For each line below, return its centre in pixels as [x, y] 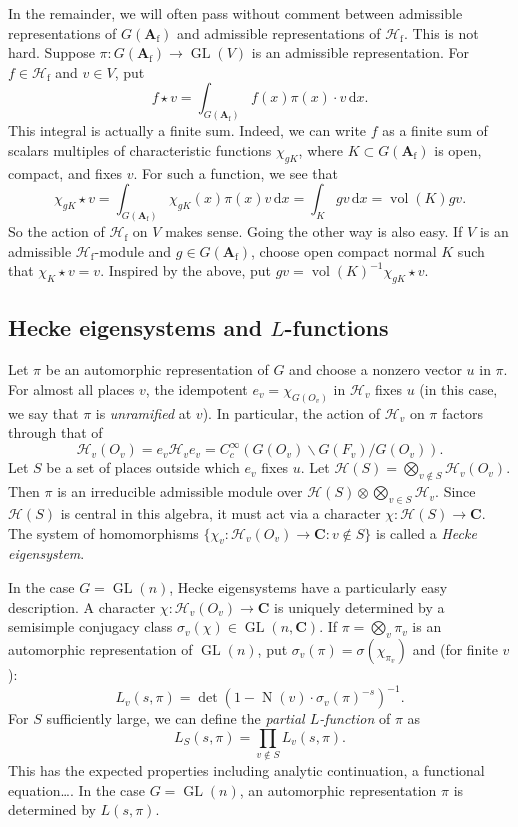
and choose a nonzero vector [375, 369]
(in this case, [458, 388]
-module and [133, 250]
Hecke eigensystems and [135, 327]
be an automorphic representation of [157, 369]
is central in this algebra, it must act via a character [220, 513]
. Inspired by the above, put [185, 270]
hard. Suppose [51, 52]
